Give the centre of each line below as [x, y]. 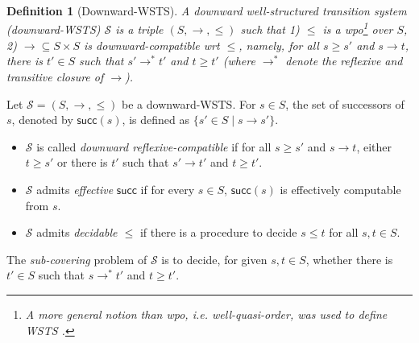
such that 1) [270, 29]
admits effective [75, 189]
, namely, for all [279, 45]
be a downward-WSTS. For [189, 103]
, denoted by [42, 120]
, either [374, 146]
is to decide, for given [214, 259]
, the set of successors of [345, 103]
